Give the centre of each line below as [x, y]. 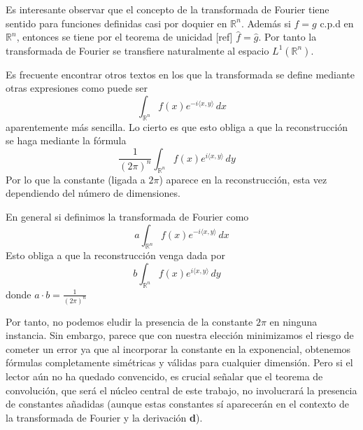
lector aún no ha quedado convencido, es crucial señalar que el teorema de [164, 376]
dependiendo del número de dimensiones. [93, 193]
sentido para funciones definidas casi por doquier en [116, 23]
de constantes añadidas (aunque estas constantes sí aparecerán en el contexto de [178, 404]
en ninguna [293, 321]
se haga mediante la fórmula [66, 140]
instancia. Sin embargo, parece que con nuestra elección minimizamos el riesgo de [180, 335]
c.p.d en [337, 23]
